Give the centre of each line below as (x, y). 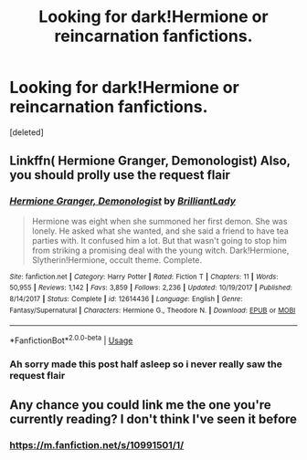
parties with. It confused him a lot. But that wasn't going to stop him (159, 240)
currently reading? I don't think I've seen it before (153, 419)
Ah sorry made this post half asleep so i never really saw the (146, 364)
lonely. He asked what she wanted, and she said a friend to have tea (160, 231)
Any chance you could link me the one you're (140, 405)
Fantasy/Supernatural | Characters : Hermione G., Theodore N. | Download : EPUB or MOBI (153, 310)
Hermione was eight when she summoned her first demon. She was (159, 221)
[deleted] (26, 132)
